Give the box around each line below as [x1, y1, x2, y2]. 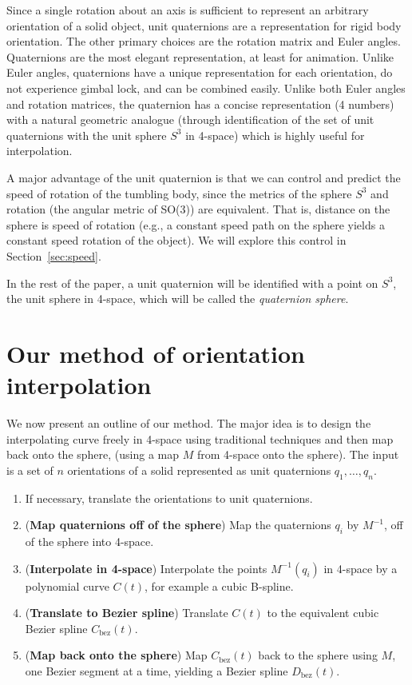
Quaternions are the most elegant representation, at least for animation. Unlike [6, 48, 394, 65]
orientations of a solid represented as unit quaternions [67, 461, 331, 478]
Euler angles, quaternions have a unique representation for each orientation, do [6, 64, 393, 81]
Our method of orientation [6, 337, 305, 369]
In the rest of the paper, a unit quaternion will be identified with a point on [6, 274, 378, 291]
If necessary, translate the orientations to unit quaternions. [25, 489, 313, 506]
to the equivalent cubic [267, 604, 379, 621]
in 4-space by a [323, 560, 398, 576]
